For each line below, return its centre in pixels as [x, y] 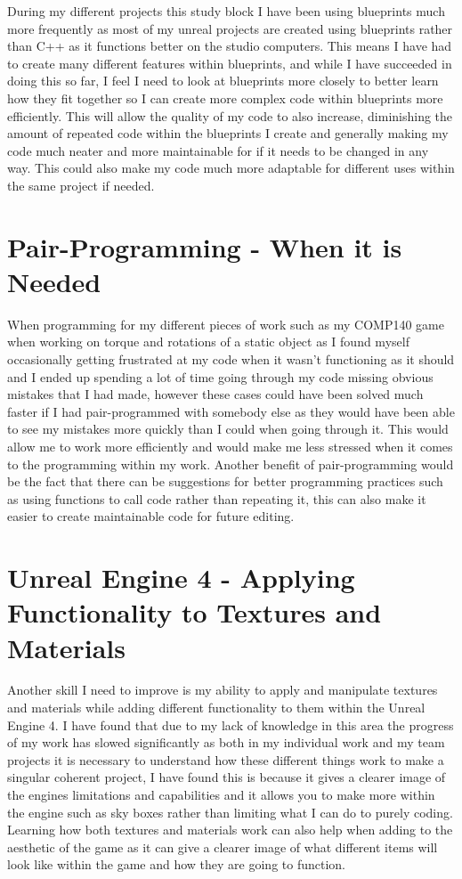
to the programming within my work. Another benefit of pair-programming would [231, 464]
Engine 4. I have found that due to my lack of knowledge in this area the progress [231, 724]
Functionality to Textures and [195, 612]
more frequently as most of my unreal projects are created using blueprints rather [230, 28]
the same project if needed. [81, 185]
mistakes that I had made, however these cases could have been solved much [215, 394]
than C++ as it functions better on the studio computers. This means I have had [230, 46]
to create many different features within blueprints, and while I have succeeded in [230, 63]
